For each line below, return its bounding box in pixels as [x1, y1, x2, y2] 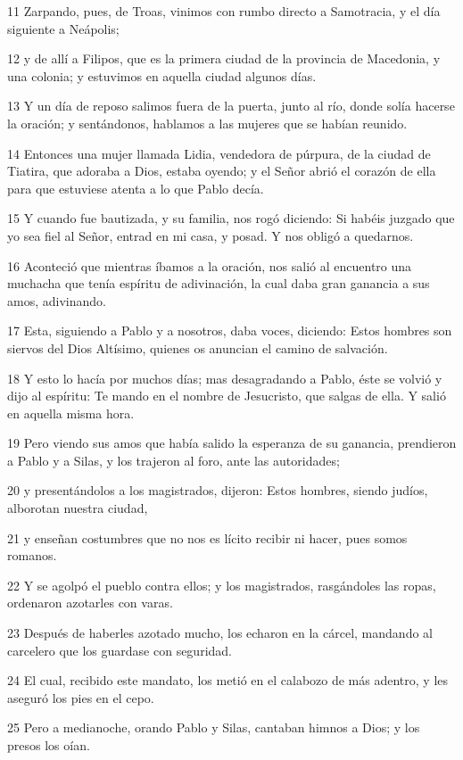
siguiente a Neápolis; [7, 19, 120, 37]
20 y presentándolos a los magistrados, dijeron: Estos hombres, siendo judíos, [7, 481, 428, 500]
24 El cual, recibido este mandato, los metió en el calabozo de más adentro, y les [7, 671, 449, 690]
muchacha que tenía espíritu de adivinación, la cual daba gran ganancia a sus [7, 274, 430, 293]
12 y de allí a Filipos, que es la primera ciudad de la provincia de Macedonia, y [7, 49, 441, 68]
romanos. [7, 546, 57, 565]
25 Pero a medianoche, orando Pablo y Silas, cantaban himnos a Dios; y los [7, 718, 420, 737]
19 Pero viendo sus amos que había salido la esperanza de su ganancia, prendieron [7, 434, 457, 452]
